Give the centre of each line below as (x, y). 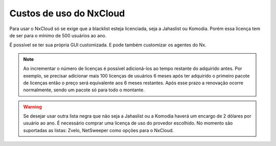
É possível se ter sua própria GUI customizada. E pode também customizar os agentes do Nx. (108, 45)
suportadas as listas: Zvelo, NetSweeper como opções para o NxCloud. (98, 130)
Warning (32, 107)
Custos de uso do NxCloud (67, 13)
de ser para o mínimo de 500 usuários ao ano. (58, 35)
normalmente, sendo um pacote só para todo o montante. (84, 90)
